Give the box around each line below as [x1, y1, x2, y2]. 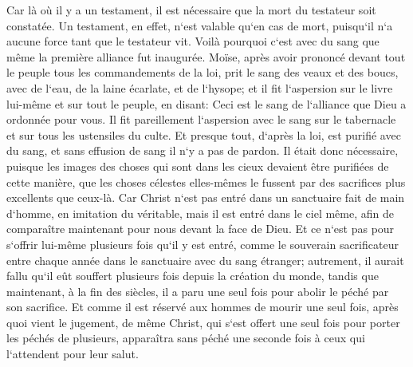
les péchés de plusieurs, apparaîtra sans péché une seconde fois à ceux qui [6, 330, 365, 346]
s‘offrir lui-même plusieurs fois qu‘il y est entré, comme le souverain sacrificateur [6, 235, 399, 252]
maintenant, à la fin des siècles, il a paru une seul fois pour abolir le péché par [6, 282, 389, 299]
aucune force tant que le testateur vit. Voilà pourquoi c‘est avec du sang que [6, 33, 380, 49]
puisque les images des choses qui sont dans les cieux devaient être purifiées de [6, 157, 389, 174]
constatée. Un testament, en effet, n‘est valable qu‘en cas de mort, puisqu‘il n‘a [6, 17, 393, 34]
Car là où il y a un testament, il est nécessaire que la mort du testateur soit [6, 2, 376, 18]
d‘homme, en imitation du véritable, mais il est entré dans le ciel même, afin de [6, 204, 394, 221]
